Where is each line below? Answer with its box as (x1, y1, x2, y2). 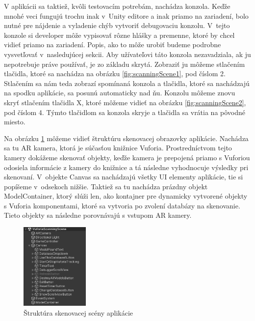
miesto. (4, 117, 25, 127)
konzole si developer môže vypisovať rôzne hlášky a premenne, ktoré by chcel (4, 29, 235, 40)
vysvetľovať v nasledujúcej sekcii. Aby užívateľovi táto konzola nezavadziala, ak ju (4, 49, 251, 59)
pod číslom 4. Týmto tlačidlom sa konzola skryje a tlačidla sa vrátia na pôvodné (4, 107, 246, 117)
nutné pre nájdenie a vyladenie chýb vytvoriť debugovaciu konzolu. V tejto (4, 20, 230, 30)
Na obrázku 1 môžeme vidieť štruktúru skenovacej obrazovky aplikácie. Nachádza (4, 133, 249, 143)
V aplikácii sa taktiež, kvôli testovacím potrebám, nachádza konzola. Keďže (4, 1, 230, 11)
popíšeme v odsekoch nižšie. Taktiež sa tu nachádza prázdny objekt (4, 181, 208, 191)
